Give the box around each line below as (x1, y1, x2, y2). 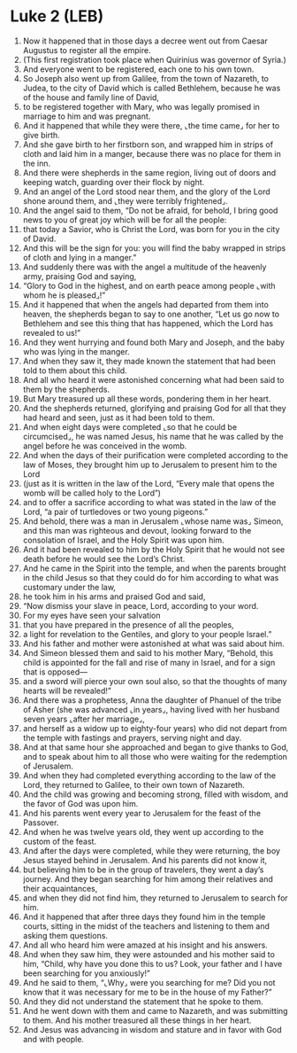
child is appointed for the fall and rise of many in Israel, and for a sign (22, 657, 276, 667)
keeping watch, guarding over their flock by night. (22, 176, 205, 187)
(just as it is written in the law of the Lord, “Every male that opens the (22, 478, 275, 488)
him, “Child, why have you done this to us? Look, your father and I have (22, 958, 283, 969)
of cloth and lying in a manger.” (22, 252, 137, 262)
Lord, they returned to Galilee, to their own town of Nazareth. (22, 779, 246, 790)
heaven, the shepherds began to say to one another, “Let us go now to (22, 308, 280, 319)
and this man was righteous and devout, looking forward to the (22, 525, 252, 535)
